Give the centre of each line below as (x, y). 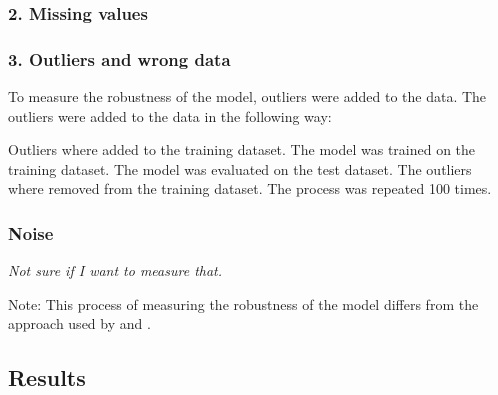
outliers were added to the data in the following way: (170, 115)
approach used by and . (79, 323)
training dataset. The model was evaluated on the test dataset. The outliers (240, 168)
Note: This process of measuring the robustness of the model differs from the (243, 303)
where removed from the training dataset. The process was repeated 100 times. (250, 188)
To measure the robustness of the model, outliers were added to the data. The (247, 96)
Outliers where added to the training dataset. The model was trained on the (242, 149)
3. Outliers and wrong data (119, 58)
